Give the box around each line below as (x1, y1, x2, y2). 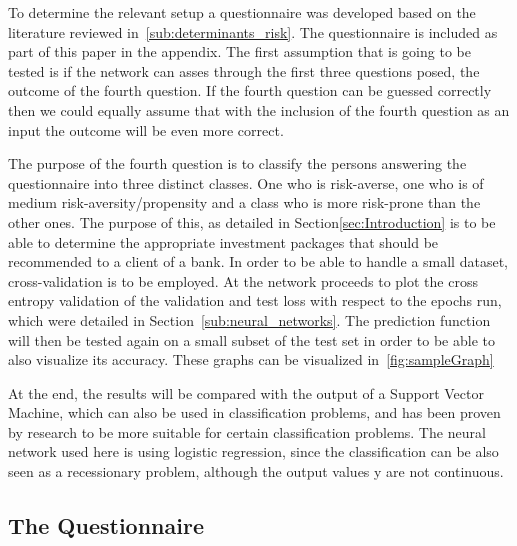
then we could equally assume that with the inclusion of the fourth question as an (8, 99, 510, 120)
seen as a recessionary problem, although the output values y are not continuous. (8, 461, 504, 482)
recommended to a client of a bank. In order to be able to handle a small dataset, (8, 251, 508, 272)
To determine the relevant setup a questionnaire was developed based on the (8, 2, 476, 22)
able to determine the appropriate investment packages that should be (8, 231, 439, 252)
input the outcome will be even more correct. (8, 119, 284, 140)
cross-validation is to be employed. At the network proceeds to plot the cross (8, 270, 478, 291)
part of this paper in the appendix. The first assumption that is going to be (8, 41, 471, 62)
